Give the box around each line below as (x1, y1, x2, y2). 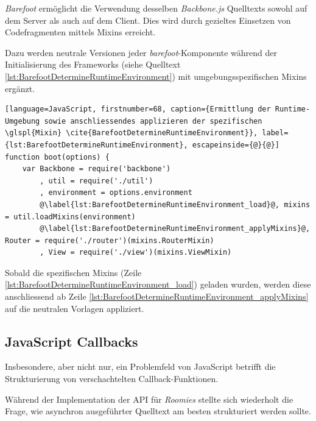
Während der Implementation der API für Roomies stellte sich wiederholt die (5, 392, 293, 405)
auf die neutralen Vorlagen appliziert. (5, 302, 144, 314)
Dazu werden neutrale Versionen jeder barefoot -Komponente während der (5, 46, 277, 58)
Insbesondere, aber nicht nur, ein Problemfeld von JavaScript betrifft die (5, 360, 276, 373)
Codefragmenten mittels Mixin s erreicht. (5, 26, 156, 38)
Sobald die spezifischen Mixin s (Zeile (5, 266, 142, 278)
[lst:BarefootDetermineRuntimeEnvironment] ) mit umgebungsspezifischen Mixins (5, 69, 307, 82)
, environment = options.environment (40, 188, 192, 197)
